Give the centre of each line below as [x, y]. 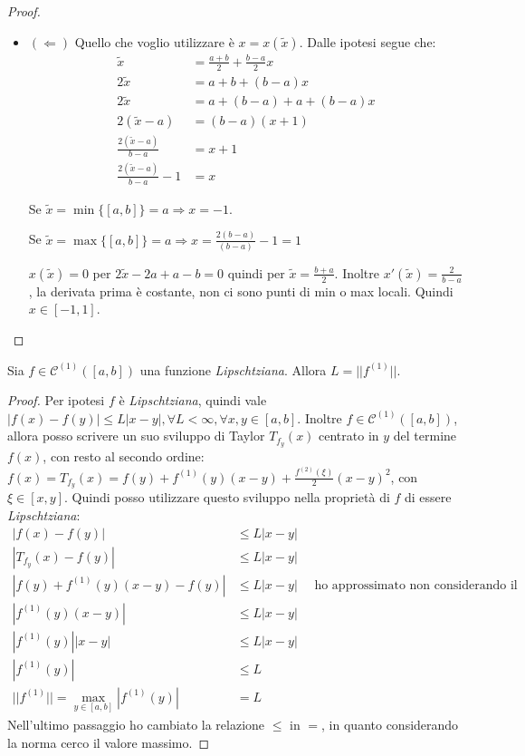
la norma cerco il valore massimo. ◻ [109, 742]
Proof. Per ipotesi [56, 400]
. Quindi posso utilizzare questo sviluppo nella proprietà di [227, 497]
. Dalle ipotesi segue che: [367, 41]
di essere [428, 497]
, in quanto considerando [390, 725]
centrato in [349, 436]
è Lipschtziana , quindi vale [193, 400]
